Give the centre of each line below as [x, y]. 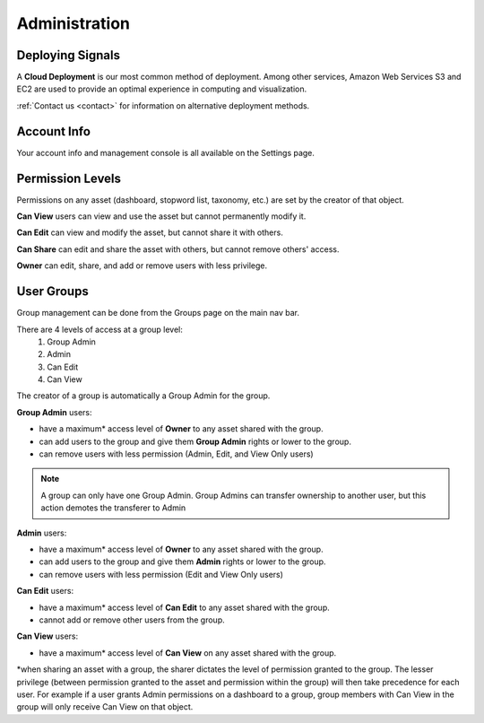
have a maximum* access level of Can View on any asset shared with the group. [188, 653]
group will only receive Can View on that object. [105, 707]
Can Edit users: [45, 591]
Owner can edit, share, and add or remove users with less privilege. [142, 266]
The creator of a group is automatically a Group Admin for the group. [143, 396]
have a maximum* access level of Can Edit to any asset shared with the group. [185, 607]
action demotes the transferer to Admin [113, 508]
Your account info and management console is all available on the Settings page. [166, 152]
